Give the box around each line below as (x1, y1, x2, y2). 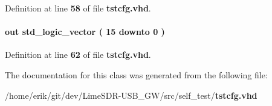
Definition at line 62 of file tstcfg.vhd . (5, 48, 151, 61)
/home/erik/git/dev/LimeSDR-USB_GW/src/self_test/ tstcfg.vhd (5, 89, 257, 101)
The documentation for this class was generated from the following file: (5, 68, 268, 81)
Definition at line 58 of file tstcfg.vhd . (5, 2, 151, 14)
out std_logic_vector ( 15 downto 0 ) (5, 25, 165, 38)
